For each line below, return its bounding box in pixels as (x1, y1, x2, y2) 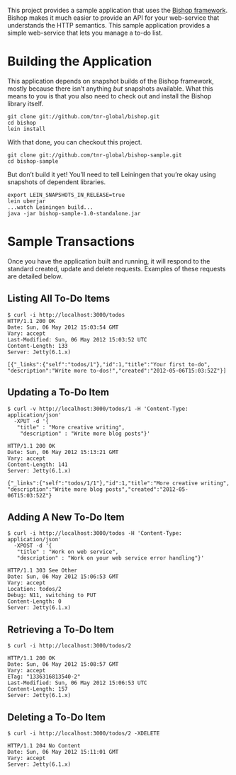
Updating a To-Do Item (7, 386, 110, 399)
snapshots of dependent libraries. (7, 177, 106, 186)
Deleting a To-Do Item (7, 711, 106, 723)
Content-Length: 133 (7, 342, 69, 349)
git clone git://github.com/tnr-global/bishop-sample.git (7, 152, 182, 159)
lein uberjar (7, 198, 46, 205)
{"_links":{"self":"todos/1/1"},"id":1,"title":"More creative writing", (7, 480, 230, 487)
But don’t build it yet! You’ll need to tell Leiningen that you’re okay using (7, 170, 216, 179)
